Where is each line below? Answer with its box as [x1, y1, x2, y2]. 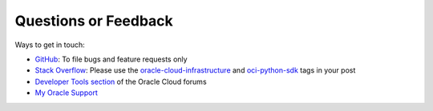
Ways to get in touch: [14, 40, 86, 50]
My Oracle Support [34, 88, 98, 97]
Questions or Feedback [14, 12, 174, 30]
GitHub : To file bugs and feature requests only [34, 54, 188, 64]
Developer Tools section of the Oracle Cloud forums [34, 77, 208, 86]
